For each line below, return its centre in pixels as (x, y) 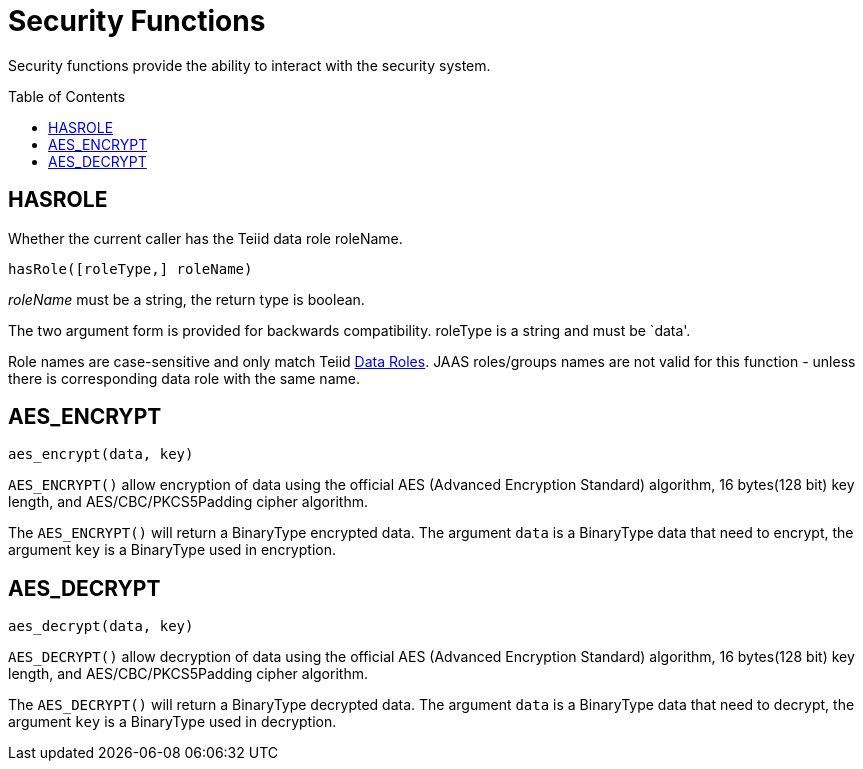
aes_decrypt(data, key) (101, 626)
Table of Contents (67, 96)
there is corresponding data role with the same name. (184, 378)
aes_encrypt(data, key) (101, 454)
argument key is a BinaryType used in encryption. (172, 550)
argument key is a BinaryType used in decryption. (172, 722)
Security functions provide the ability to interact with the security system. (249, 65)
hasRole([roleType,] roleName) (130, 268)
